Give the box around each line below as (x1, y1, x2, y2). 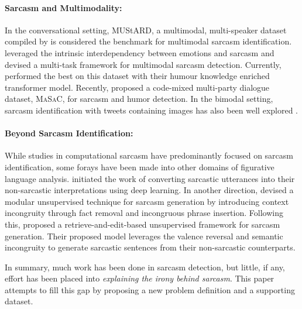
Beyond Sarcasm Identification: (5, 127, 133, 139)
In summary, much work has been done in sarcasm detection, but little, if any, (5, 260, 285, 273)
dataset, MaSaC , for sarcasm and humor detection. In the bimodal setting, (5, 92, 273, 105)
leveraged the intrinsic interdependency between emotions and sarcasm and (5, 46, 274, 59)
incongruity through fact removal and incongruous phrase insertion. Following (5, 207, 283, 219)
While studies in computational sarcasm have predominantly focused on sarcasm (5, 149, 293, 162)
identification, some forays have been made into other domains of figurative (5, 160, 274, 173)
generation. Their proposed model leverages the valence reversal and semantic (5, 229, 283, 242)
